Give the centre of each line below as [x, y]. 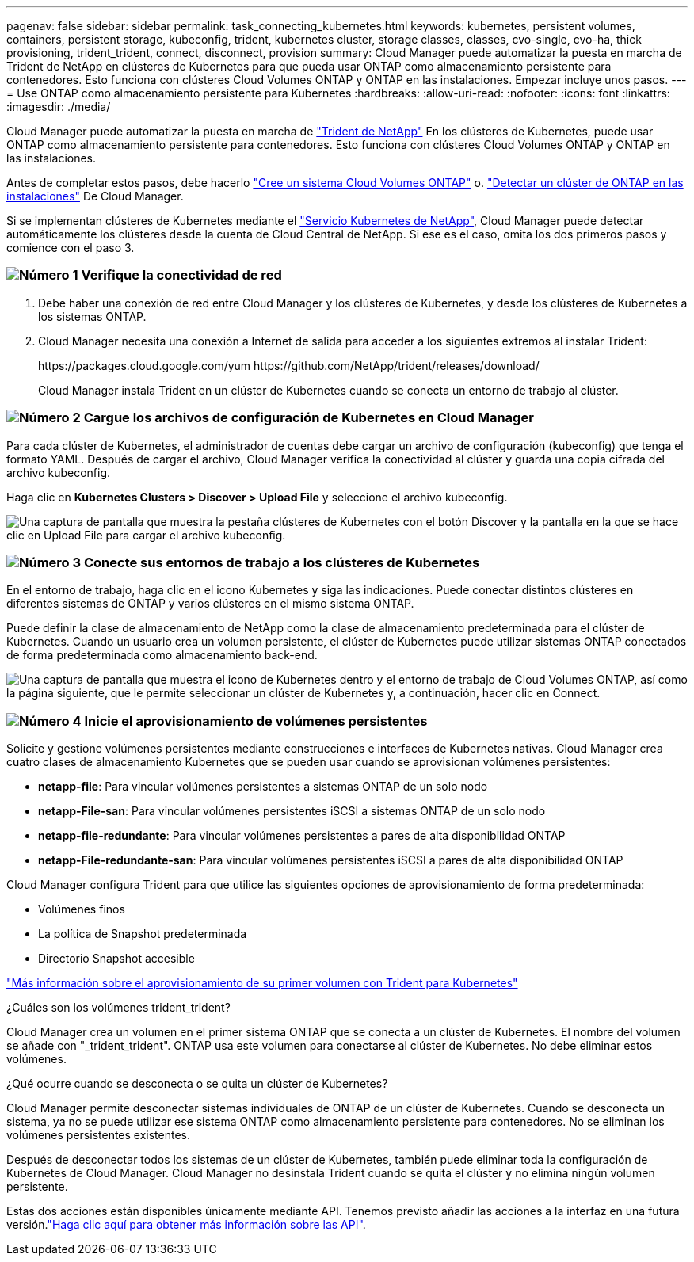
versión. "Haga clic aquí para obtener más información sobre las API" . [186, 1224]
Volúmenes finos [82, 909]
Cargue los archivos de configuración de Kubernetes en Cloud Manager [309, 418]
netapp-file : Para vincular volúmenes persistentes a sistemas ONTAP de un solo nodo [263, 786]
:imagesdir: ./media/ [59, 107]
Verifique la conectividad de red [181, 275]
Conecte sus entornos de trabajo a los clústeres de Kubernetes [282, 562]
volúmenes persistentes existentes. [99, 1135]
